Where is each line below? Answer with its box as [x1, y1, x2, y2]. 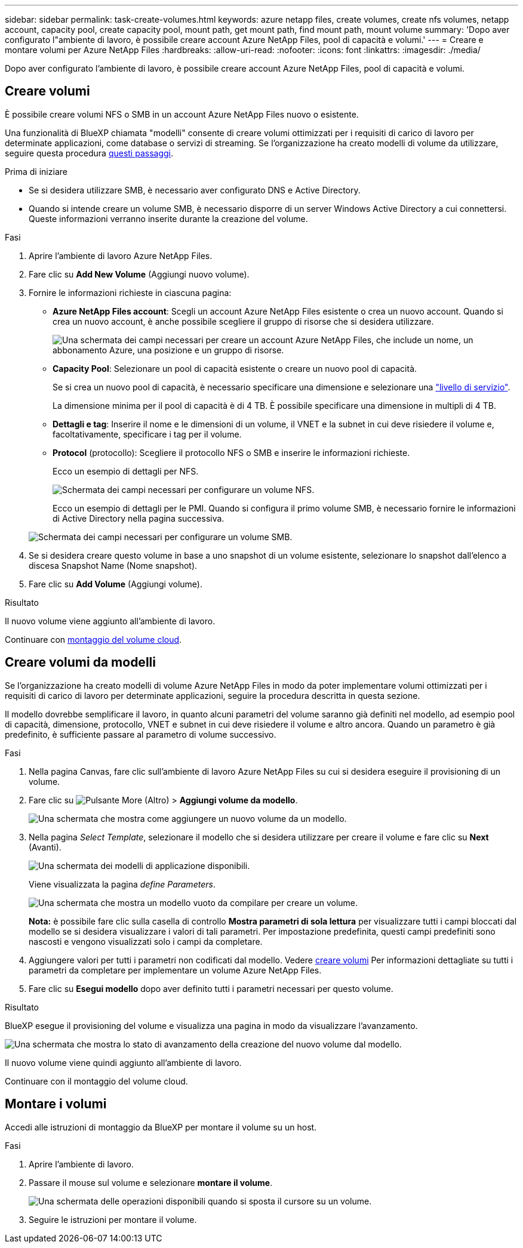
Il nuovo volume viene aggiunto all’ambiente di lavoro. [5, 615, 216, 626]
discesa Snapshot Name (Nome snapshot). [29, 560, 198, 571]
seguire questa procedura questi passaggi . [5, 147, 174, 158]
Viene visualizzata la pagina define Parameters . [29, 879, 216, 889]
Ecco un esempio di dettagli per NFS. [53, 466, 199, 476]
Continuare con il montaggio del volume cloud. [5, 1076, 188, 1086]
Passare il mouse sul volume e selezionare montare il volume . [29, 1177, 273, 1188]
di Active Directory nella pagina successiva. [53, 513, 224, 523]
